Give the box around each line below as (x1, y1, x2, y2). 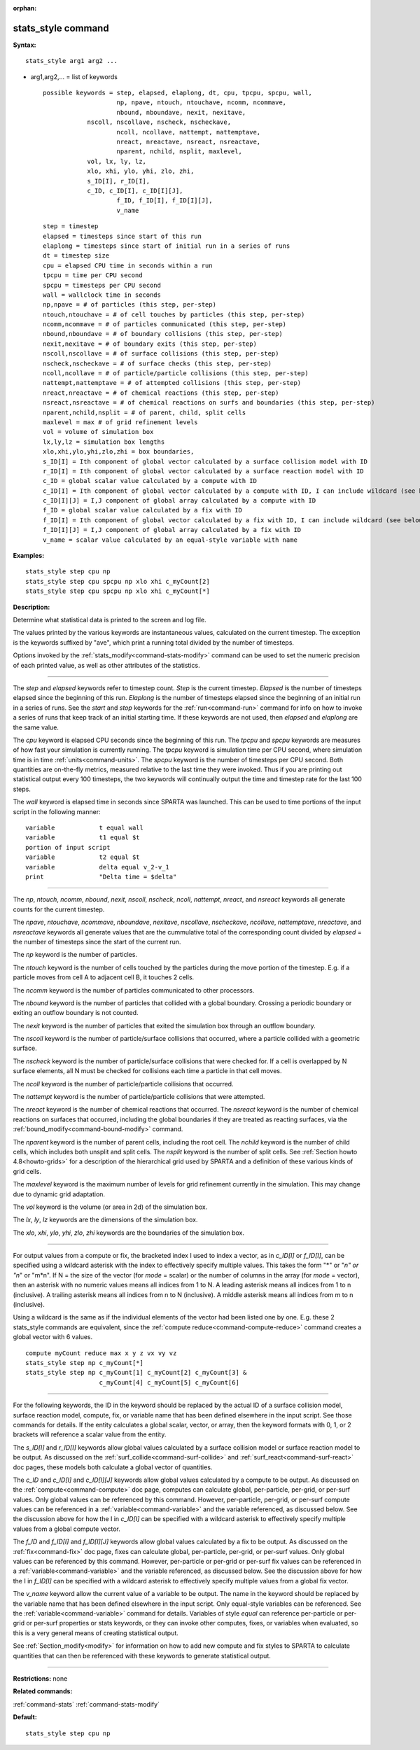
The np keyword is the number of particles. (13, 951, 138, 959)
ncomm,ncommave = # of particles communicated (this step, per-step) (43, 321, 287, 328)
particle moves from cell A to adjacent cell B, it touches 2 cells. (13, 973, 195, 981)
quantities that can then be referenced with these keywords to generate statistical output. (13, 1651, 271, 1660)
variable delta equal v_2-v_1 (25, 863, 169, 871)
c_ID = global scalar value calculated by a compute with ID (43, 477, 257, 485)
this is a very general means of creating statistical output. (13, 1628, 178, 1637)
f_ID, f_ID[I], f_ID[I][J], (116, 197, 213, 204)
